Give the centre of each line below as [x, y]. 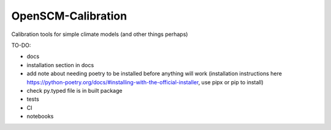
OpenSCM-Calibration [69, 16]
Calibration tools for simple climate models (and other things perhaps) [100, 34]
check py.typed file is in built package [74, 90]
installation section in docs [60, 65]
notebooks [40, 117]
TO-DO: [21, 45]
